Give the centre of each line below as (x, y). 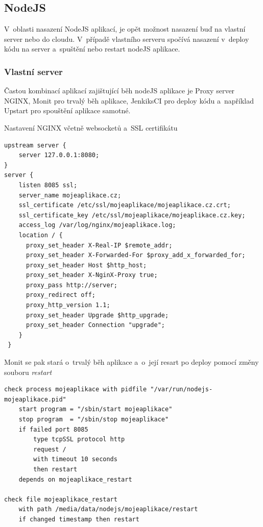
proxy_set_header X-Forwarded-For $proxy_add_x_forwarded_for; (136, 255)
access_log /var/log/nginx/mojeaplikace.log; (97, 225)
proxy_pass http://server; (71, 285)
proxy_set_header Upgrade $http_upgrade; (97, 315)
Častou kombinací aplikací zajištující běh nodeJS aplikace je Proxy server (119, 91)
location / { (41, 235)
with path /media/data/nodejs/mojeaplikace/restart (108, 509)
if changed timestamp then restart (79, 519)
